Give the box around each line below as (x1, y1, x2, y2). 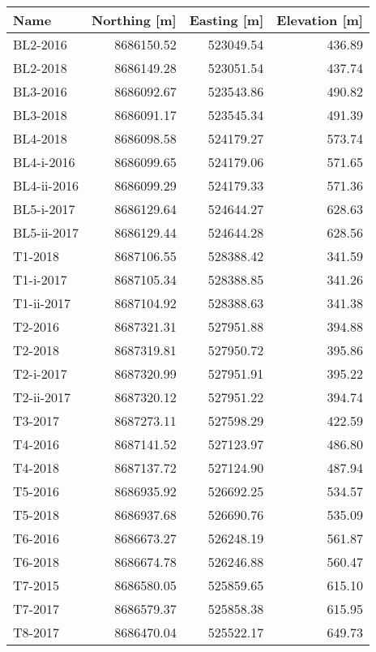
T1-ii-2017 (13, 294, 71, 312)
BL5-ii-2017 (13, 223, 79, 242)
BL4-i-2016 (13, 152, 75, 171)
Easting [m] (189, 11, 264, 29)
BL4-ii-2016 (13, 176, 79, 195)
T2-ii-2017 (13, 388, 71, 406)
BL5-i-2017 (13, 199, 75, 218)
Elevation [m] (276, 11, 363, 29)
